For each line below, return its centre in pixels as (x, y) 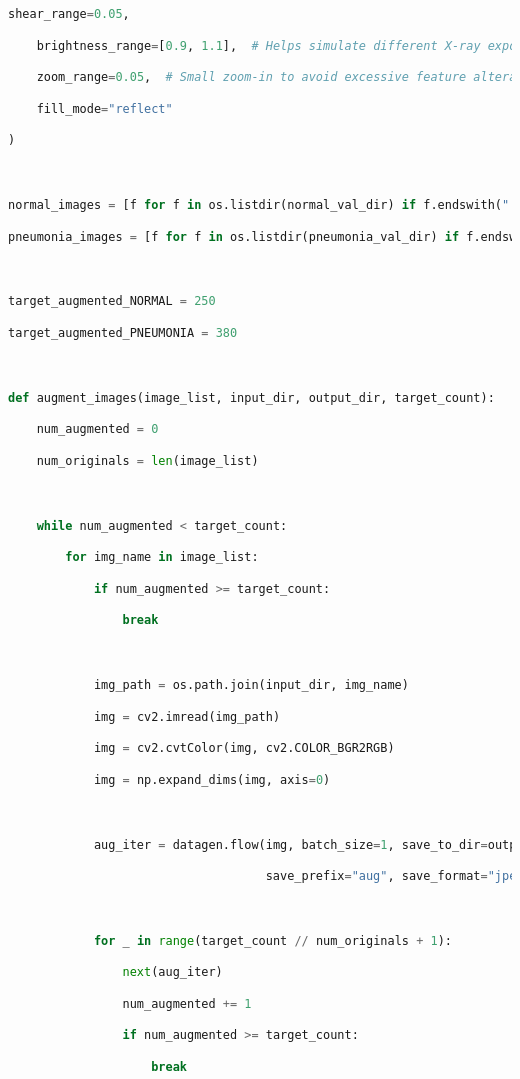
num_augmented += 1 (187, 1003)
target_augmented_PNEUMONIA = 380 (123, 332)
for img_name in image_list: (162, 557)
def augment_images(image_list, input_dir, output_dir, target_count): (251, 397)
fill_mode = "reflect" (104, 108)
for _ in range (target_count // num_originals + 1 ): (272, 940)
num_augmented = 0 (97, 429)
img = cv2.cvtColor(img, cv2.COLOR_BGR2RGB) (244, 748)
